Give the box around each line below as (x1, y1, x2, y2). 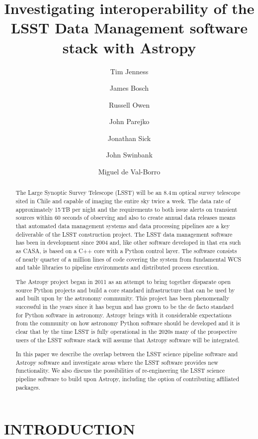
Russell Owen (109, 99, 150, 110)
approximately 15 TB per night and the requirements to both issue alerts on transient (15, 205, 238, 213)
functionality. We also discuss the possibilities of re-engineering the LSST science (15, 366, 225, 375)
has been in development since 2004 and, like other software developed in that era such (15, 238, 241, 247)
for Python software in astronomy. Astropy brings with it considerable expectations (15, 310, 232, 319)
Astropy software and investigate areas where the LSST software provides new (15, 358, 218, 366)
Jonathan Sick (107, 133, 151, 143)
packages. (15, 383, 40, 391)
